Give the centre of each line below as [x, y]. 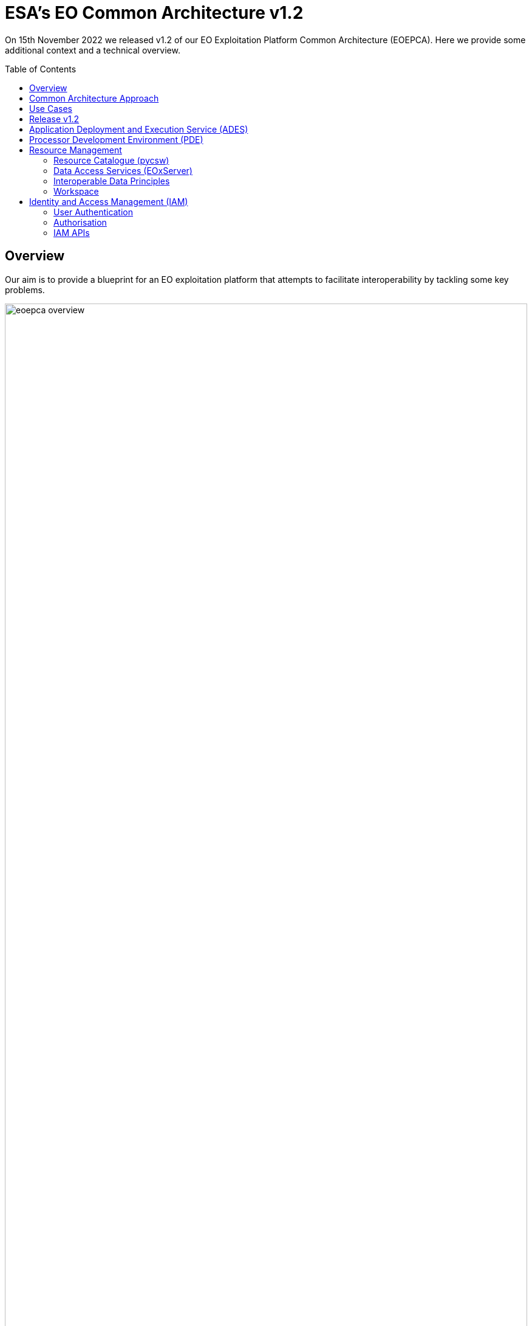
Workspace [76, 191]
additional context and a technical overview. [93, 50]
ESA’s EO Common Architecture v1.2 [154, 13]
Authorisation [80, 222]
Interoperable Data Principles [112, 181]
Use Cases [51, 108]
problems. [25, 290]
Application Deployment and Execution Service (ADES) [139, 129]
